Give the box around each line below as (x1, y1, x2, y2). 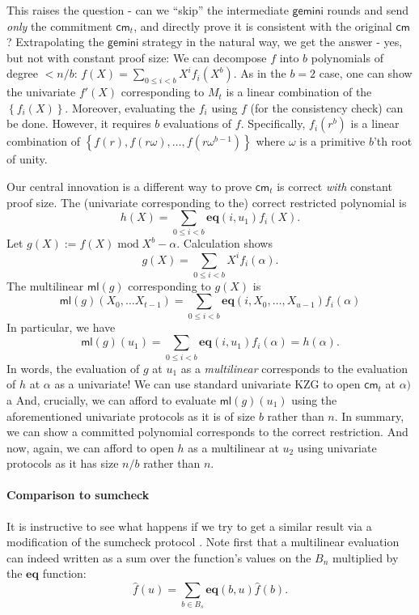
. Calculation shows (176, 235, 273, 252)
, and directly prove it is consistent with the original (133, 17, 392, 34)
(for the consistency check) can (250, 99, 404, 116)
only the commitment (6, 17, 112, 34)
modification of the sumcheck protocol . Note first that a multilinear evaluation (6, 533, 400, 550)
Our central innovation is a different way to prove (6, 177, 252, 194)
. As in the (233, 65, 286, 82)
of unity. (6, 151, 48, 168)
